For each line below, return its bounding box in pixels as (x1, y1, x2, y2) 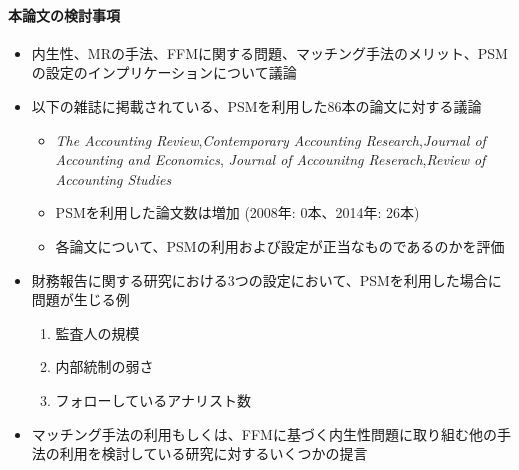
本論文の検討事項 (8, 4, 120, 25)
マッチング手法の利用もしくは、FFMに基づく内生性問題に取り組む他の (31, 423, 497, 444)
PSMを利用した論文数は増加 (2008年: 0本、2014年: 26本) (55, 202, 420, 223)
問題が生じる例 (31, 289, 130, 310)
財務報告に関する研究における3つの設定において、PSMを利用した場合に (31, 269, 502, 290)
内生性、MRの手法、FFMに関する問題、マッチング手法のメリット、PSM (31, 42, 508, 63)
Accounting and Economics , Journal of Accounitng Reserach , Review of (55, 149, 486, 170)
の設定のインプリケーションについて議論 (31, 62, 297, 83)
